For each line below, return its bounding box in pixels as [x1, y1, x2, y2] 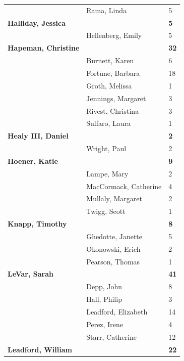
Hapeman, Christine [8, 42, 80, 53]
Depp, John [86, 281, 122, 292]
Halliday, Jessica [8, 17, 66, 28]
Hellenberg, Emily [86, 30, 142, 40]
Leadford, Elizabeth [86, 306, 148, 317]
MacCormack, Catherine [86, 180, 162, 191]
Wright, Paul [86, 143, 127, 154]
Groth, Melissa [86, 80, 132, 91]
